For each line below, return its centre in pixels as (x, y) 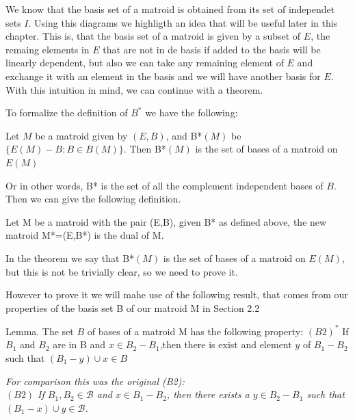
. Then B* (145, 149)
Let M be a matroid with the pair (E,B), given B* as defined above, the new (166, 221)
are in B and (79, 344)
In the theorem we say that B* (70, 258)
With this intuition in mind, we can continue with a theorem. (134, 89)
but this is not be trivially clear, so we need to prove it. (122, 271)
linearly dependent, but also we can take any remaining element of (145, 63)
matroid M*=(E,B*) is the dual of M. (85, 235)
